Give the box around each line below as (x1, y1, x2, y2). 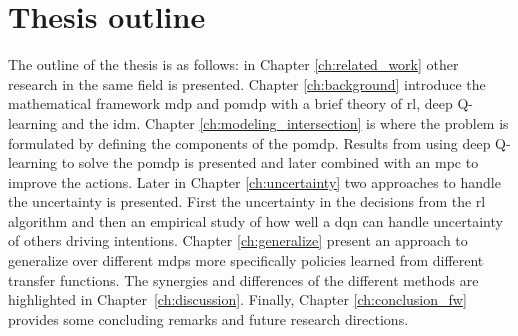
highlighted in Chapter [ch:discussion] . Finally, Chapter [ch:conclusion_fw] (8, 289, 467, 310)
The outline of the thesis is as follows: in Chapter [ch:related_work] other (8, 54, 459, 75)
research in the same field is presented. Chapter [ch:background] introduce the (8, 73, 486, 94)
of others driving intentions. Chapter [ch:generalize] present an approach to (8, 230, 468, 251)
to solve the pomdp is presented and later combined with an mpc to (61, 152, 479, 173)
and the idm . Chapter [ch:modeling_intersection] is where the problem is (61, 112, 509, 133)
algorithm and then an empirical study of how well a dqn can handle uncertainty (8, 210, 503, 231)
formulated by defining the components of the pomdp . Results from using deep (8, 132, 491, 153)
